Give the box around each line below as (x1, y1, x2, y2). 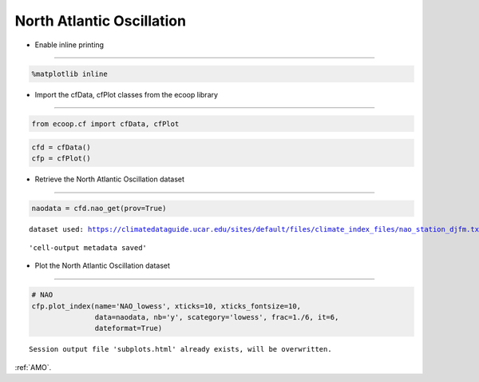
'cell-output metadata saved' (29, 243, 148, 252)
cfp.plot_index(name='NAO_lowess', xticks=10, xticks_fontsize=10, (31, 301, 302, 311)
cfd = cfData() (31, 143, 91, 152)
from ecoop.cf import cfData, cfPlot (31, 119, 180, 128)
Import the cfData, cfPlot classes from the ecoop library (34, 90, 219, 99)
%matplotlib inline (31, 69, 108, 78)
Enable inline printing (34, 40, 104, 50)
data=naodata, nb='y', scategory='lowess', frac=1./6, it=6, (94, 312, 339, 321)
